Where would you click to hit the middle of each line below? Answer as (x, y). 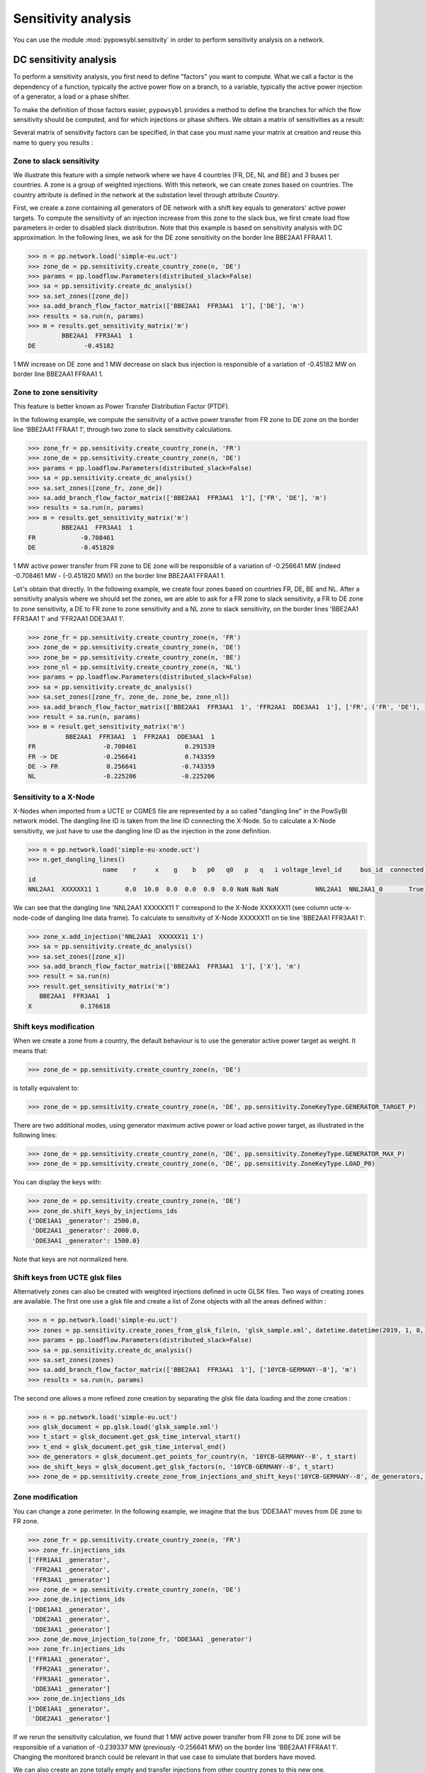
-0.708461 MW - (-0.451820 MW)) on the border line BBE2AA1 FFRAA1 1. (119, 576)
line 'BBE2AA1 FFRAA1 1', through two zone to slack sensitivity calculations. (123, 430)
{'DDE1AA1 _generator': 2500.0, (84, 1221)
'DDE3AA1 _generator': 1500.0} (86, 1240)
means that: (30, 1050)
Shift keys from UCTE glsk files (67, 1277)
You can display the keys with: (57, 1182)
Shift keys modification (54, 1026)
